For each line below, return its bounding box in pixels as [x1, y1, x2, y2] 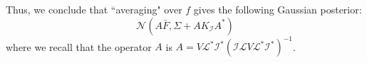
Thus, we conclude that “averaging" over [6, 2, 182, 16]
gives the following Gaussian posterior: [193, 2, 362, 16]
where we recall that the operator [6, 39, 152, 54]
